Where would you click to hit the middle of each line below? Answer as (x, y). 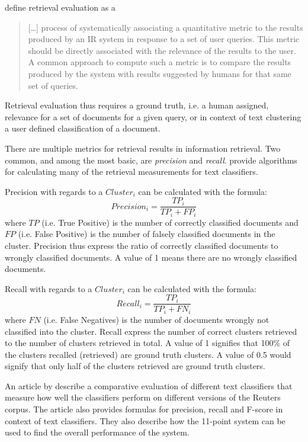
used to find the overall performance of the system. (97, 432)
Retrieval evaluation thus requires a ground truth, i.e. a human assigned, (137, 105)
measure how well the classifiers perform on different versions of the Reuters (143, 397)
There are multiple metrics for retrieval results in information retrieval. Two (143, 148)
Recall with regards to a (49, 288)
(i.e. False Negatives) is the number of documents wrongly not (156, 319)
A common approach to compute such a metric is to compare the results (160, 62)
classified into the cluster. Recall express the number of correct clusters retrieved (151, 331)
